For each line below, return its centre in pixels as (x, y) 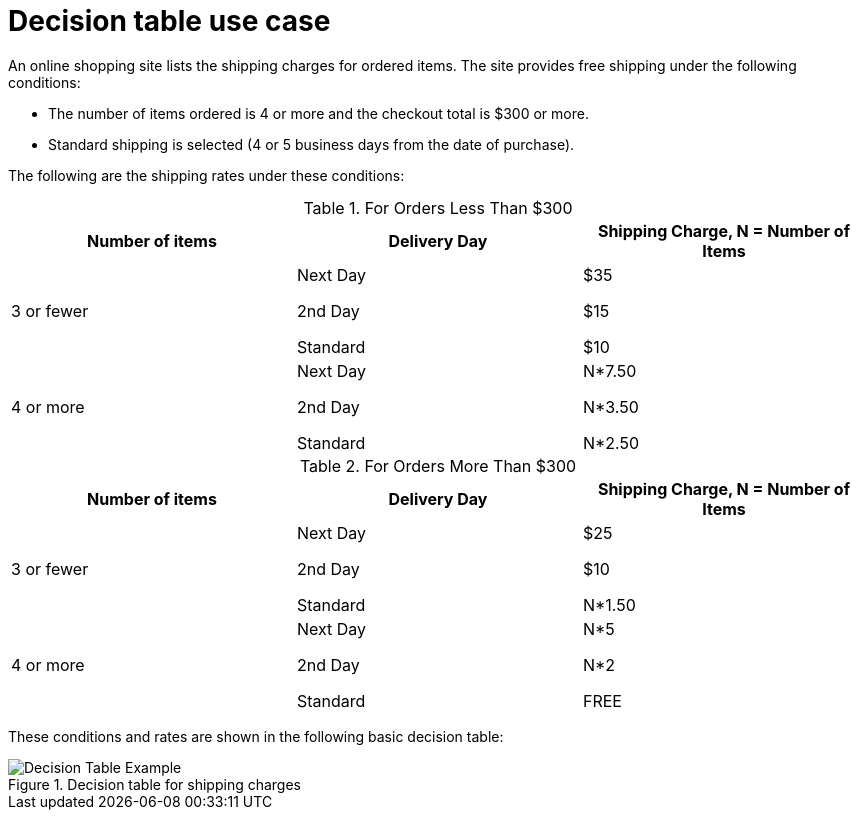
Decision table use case (169, 21)
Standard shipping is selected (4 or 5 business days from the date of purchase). (311, 144)
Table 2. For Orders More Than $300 (438, 465)
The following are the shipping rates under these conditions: (206, 175)
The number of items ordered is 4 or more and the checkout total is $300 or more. (318, 113)
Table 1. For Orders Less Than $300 (438, 207)
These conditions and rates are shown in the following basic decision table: (256, 736)
